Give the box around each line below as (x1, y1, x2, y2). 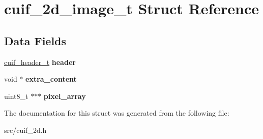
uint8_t (4, 90, 28, 101)
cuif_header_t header (4, 56, 76, 67)
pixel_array (43, 90, 86, 101)
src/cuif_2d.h (4, 124, 47, 135)
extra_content (25, 74, 77, 84)
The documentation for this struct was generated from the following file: (4, 108, 229, 118)
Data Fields (4, 32, 67, 48)
